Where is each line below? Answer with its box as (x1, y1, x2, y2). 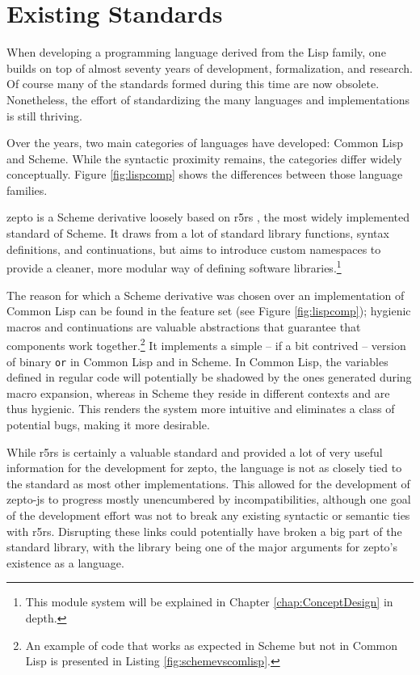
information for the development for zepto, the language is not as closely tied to (6, 459, 402, 476)
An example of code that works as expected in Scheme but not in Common (25, 636, 398, 653)
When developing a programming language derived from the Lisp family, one (6, 44, 386, 61)
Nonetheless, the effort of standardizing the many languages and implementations (6, 91, 410, 108)
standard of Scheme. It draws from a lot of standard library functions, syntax (6, 225, 389, 242)
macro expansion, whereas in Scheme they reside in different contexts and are (6, 384, 390, 401)
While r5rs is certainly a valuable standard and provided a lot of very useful (6, 443, 383, 460)
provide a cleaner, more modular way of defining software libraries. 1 (6, 257, 342, 276)
